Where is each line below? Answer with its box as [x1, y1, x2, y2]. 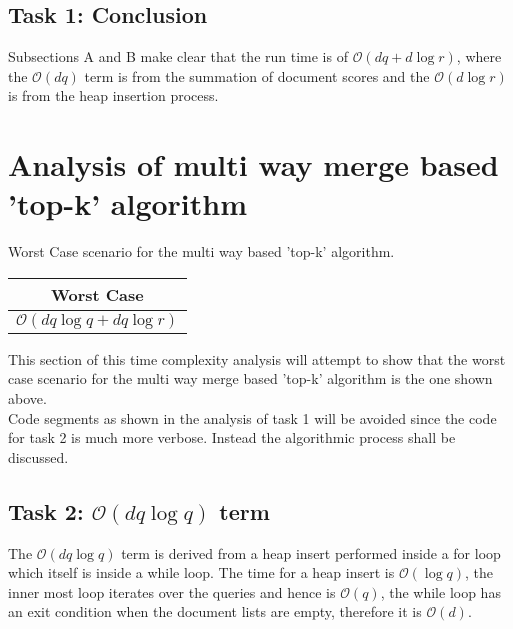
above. [8, 388, 47, 409]
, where [456, 46, 502, 67]
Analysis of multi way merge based [8, 144, 499, 185]
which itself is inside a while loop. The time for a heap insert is [8, 562, 395, 583]
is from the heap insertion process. [8, 85, 219, 106]
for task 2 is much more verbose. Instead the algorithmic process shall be [8, 427, 456, 448]
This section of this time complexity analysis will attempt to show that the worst [8, 348, 506, 369]
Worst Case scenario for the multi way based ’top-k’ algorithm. [8, 241, 395, 262]
